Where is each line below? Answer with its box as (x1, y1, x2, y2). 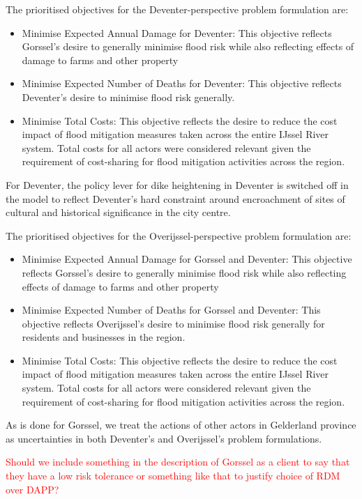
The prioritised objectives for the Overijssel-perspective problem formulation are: (6, 228, 352, 243)
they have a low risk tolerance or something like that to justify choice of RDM (6, 468, 340, 483)
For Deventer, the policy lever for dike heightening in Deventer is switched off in (6, 177, 349, 192)
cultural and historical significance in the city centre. (6, 205, 231, 220)
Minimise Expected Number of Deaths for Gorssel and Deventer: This (22, 302, 321, 317)
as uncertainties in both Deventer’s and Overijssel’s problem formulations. (6, 431, 322, 445)
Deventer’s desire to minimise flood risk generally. (22, 89, 235, 104)
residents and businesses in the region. (22, 330, 186, 344)
